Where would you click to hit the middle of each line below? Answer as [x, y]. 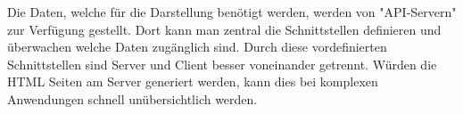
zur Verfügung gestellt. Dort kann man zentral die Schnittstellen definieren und [224, 29]
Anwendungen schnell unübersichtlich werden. [132, 98]
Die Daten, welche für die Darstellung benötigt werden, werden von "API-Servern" [232, 12]
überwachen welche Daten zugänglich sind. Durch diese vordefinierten [197, 47]
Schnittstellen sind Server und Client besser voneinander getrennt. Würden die [222, 64]
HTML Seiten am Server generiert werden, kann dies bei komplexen [193, 81]
